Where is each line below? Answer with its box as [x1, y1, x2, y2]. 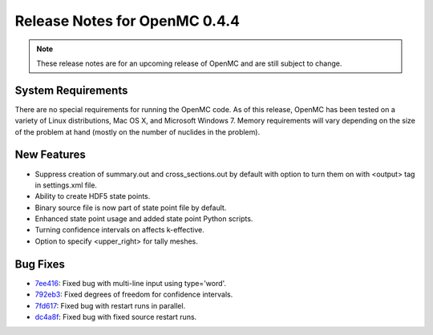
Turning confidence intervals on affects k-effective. [34, 225, 204, 235]
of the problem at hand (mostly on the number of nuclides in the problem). [14, 127, 261, 136]
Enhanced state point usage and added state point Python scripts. [34, 214, 253, 224]
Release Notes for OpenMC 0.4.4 [14, 12, 241, 30]
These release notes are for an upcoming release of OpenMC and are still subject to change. [36, 59, 342, 68]
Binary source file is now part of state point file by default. [34, 203, 227, 212]
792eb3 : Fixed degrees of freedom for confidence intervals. [34, 289, 233, 300]
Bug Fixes [14, 257, 66, 271]
